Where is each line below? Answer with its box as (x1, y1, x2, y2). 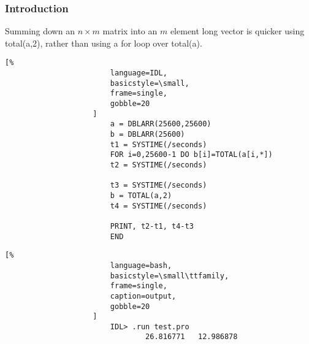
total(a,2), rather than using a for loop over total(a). (5, 36, 202, 49)
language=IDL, (110, 69, 167, 78)
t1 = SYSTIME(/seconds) (110, 140, 207, 149)
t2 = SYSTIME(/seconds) (110, 160, 207, 169)
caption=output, (110, 291, 177, 300)
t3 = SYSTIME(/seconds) (110, 181, 207, 190)
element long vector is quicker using (170, 25, 305, 37)
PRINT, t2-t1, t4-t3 (110, 221, 194, 231)
